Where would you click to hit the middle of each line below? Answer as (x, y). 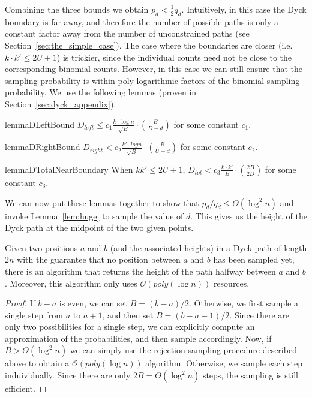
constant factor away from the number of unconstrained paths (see (127, 33)
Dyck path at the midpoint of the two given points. (99, 228)
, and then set (128, 315)
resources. (231, 283)
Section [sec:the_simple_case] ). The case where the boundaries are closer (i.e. (149, 45)
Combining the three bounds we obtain (77, 9)
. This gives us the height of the (249, 216)
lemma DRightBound (43, 147)
